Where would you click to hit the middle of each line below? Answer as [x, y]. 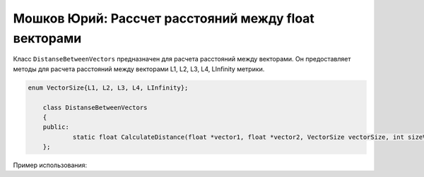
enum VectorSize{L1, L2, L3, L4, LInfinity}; [108, 87]
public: [56, 127]
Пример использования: [50, 165]
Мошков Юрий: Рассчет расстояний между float [164, 18]
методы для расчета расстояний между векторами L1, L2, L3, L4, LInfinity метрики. [139, 69]
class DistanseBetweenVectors [95, 107]
